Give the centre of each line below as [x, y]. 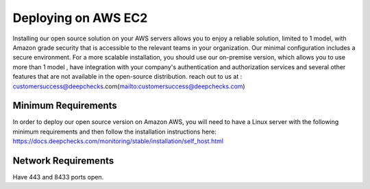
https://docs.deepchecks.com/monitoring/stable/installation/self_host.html [118, 141]
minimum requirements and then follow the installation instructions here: [115, 131]
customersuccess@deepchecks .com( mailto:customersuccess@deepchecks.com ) [129, 86]
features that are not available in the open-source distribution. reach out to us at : [127, 77]
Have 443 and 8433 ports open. [58, 177]
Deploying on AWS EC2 [80, 18]
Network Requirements [63, 161]
